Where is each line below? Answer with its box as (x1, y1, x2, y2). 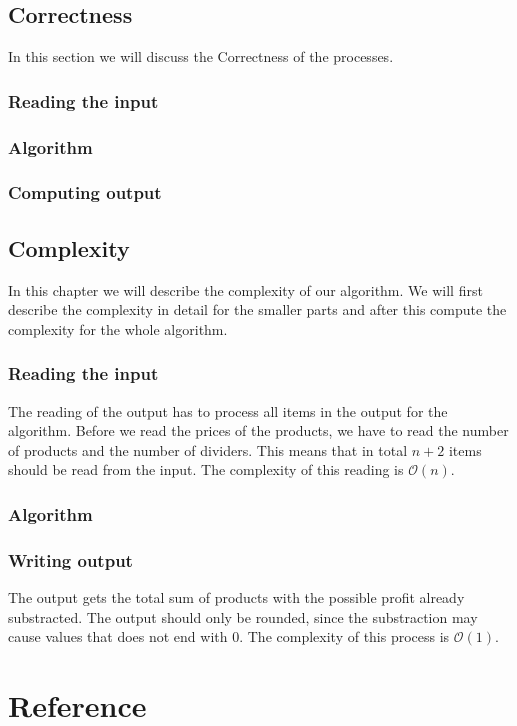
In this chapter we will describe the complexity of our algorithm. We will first (8, 279, 483, 300)
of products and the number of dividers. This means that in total (8, 439, 408, 460)
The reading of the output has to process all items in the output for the (8, 400, 448, 421)
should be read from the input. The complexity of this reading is (8, 459, 404, 480)
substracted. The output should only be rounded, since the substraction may (8, 606, 478, 627)
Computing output (8, 180, 162, 205)
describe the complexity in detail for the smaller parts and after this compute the (8, 299, 507, 320)
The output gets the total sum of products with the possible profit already (8, 586, 465, 607)
